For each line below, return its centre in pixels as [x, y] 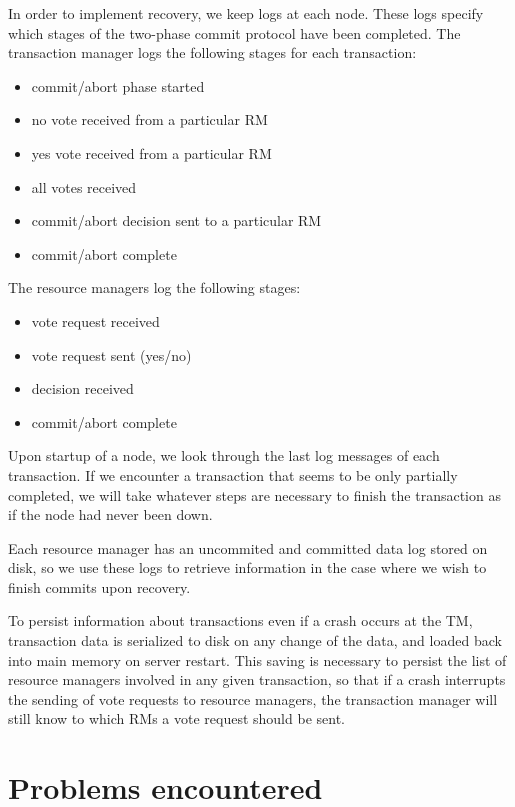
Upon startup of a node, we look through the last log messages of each [224, 455]
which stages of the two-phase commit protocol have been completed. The [234, 32]
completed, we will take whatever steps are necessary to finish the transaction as [254, 494]
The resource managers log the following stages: [154, 287]
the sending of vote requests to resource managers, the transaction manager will [253, 698]
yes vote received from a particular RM [151, 152]
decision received [82, 388]
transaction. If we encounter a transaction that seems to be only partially [233, 474]
